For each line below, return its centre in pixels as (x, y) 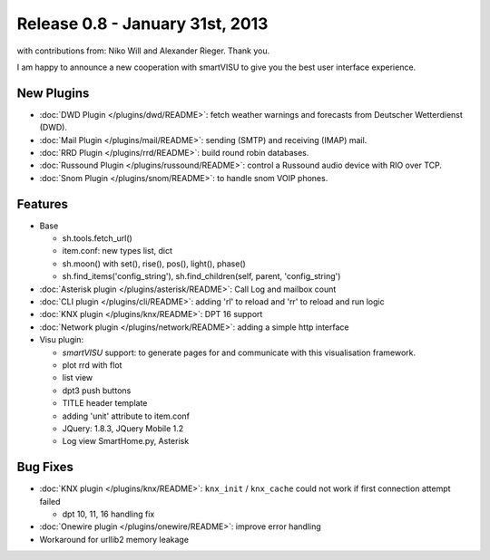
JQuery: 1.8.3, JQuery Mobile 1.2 (123, 428)
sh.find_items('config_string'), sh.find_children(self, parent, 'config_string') (201, 276)
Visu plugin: (62, 340)
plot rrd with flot (92, 365)
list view (78, 378)
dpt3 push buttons (97, 391)
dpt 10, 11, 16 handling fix (108, 514)
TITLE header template (105, 403)
